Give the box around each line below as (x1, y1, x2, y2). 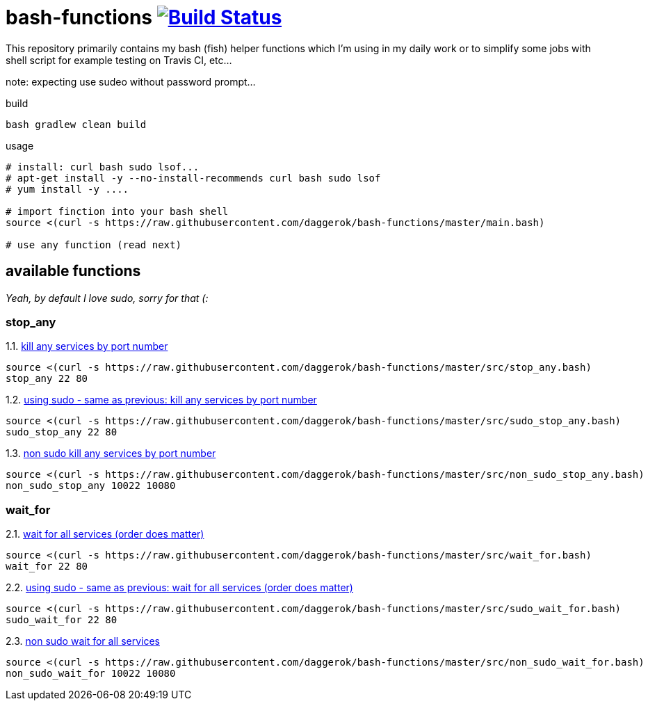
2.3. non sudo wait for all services (6, 635, 160, 648)
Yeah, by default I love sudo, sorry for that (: (6, 291, 209, 304)
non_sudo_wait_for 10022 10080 (6, 668, 176, 680)
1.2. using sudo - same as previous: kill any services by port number (6, 394, 317, 406)
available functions (6, 262, 141, 280)
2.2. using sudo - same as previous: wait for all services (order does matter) (6, 581, 353, 594)
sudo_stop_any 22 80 (6, 426, 118, 438)
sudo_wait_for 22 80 (6, 614, 118, 626)
